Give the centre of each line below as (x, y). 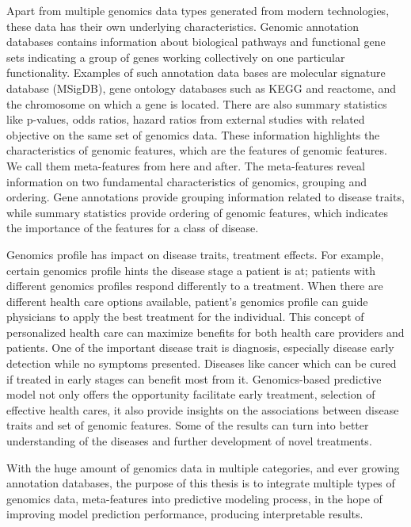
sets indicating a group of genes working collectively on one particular (176, 57)
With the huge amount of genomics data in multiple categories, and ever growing (203, 467)
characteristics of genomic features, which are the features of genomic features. (197, 150)
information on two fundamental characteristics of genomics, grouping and (187, 181)
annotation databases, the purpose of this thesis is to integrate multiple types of (201, 483)
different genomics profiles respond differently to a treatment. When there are (195, 286)
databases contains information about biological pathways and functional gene (196, 42)
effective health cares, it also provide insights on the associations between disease (203, 409)
